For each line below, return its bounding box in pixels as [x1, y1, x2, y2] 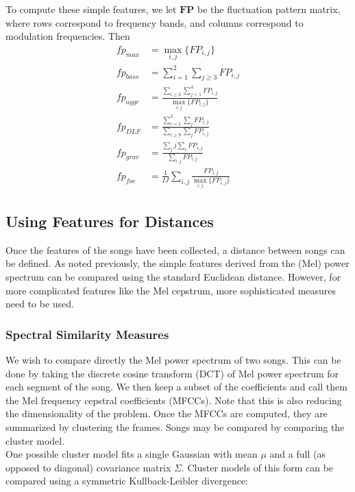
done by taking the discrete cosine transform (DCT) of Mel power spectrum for [5, 366, 339, 380]
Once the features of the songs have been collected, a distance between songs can [5, 242, 345, 257]
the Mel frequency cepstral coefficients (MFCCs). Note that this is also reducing [5, 393, 342, 407]
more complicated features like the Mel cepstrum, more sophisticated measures [5, 283, 336, 297]
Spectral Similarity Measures [5, 325, 169, 342]
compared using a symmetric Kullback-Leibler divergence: [5, 473, 248, 488]
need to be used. [5, 296, 75, 311]
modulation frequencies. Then [5, 29, 130, 43]
